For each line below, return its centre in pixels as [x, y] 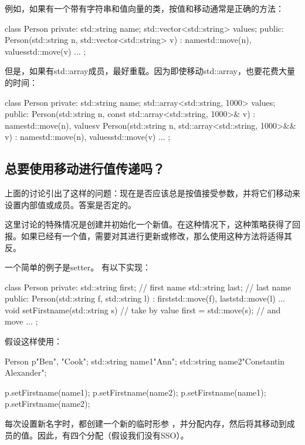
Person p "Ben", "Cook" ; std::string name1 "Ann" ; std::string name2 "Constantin [145, 361]
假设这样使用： [33, 341]
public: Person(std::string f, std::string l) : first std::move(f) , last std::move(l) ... [145, 298]
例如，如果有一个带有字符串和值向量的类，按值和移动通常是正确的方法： [144, 8]
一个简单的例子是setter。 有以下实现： [78, 267]
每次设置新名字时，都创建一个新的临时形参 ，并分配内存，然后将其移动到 [146, 424]
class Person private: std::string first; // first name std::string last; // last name [148, 287]
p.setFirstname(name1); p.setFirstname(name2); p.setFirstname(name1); [135, 392]
